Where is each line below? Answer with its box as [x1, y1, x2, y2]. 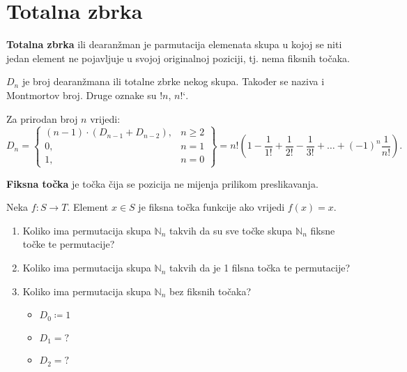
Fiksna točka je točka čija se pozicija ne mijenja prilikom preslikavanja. [6, 176, 318, 191]
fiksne [310, 223, 335, 237]
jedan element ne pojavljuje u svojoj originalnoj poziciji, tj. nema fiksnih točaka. [6, 50, 350, 65]
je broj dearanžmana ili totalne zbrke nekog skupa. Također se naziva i [22, 74, 325, 89]
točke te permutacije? [22, 237, 115, 251]
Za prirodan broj [6, 111, 78, 126]
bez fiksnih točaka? [169, 283, 252, 298]
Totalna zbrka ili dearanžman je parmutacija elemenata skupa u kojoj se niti [6, 37, 342, 52]
